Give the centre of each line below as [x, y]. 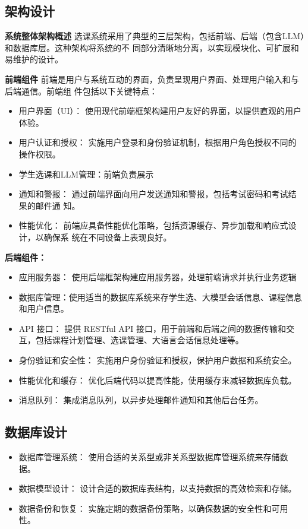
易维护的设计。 [34, 59]
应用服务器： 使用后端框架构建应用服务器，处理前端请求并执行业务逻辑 [158, 277]
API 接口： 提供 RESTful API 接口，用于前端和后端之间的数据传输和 [152, 328]
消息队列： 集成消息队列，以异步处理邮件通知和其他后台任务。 [141, 400]
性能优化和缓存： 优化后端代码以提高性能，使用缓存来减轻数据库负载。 [158, 380]
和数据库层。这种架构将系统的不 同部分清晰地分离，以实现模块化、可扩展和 [152, 47]
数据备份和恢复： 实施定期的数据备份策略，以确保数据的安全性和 [145, 508]
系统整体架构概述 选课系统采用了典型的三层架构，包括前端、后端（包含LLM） [155, 36]
